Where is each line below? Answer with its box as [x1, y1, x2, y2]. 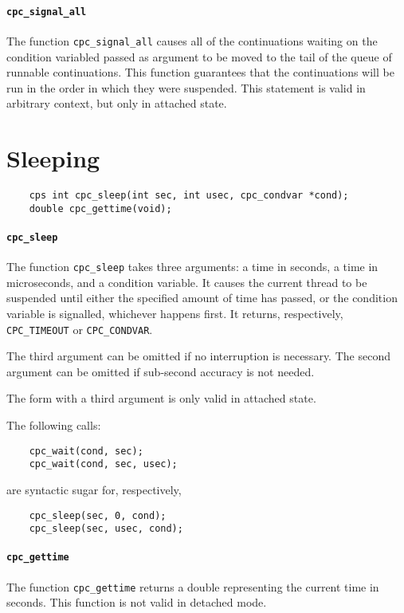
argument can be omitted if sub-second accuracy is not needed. [6, 363, 315, 379]
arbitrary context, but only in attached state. [6, 95, 227, 112]
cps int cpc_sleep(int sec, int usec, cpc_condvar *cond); [29, 190, 349, 202]
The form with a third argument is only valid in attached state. [6, 390, 316, 407]
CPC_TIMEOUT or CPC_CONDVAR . [6, 320, 153, 337]
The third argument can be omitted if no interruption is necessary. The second [6, 348, 390, 364]
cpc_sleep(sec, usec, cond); [29, 523, 183, 535]
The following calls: [6, 417, 101, 434]
